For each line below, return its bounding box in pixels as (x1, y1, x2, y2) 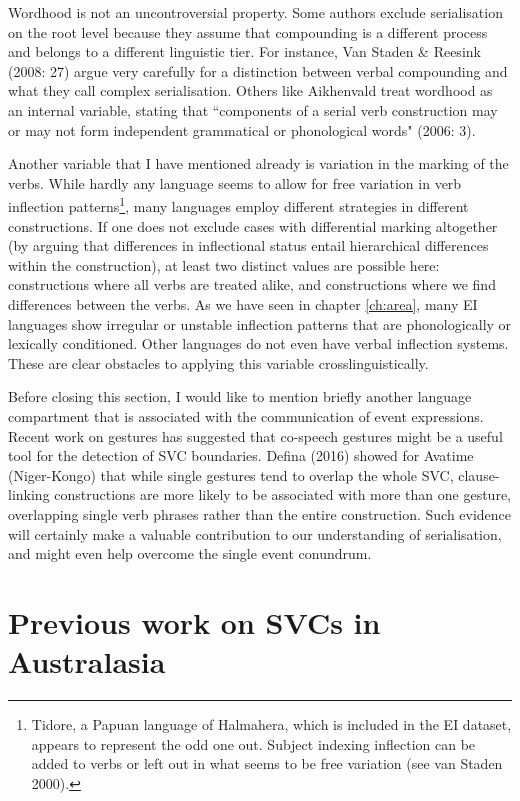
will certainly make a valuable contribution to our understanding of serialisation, (8, 523, 502, 544)
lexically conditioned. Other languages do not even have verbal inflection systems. (8, 333, 509, 354)
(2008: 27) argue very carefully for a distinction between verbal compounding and (8, 60, 508, 81)
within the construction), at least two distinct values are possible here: (8, 254, 440, 275)
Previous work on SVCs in (8, 601, 381, 642)
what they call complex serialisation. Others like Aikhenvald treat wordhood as (8, 80, 493, 101)
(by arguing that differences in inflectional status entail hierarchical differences (8, 235, 489, 256)
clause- (458, 464, 500, 485)
